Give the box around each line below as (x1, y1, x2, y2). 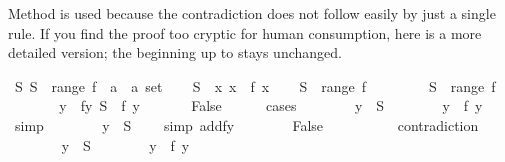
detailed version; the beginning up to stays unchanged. (8, 42, 342, 63)
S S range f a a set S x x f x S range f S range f (14, 75, 496, 96)
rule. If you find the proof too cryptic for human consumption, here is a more (8, 22, 482, 43)
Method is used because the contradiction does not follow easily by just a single (8, 3, 496, 23)
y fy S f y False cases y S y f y (59, 95, 483, 116)
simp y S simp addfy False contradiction (14, 114, 479, 135)
